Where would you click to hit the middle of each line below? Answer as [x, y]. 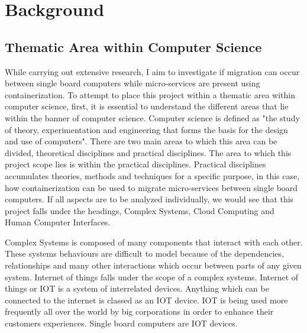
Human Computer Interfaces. [58, 222]
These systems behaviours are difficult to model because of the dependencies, [144, 253]
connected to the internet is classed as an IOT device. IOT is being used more [146, 300]
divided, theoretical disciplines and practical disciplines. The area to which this [148, 152]
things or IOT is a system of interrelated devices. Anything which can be [137, 288]
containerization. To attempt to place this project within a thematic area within [150, 94]
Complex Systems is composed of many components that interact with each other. [154, 242]
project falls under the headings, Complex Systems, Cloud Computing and [140, 210]
